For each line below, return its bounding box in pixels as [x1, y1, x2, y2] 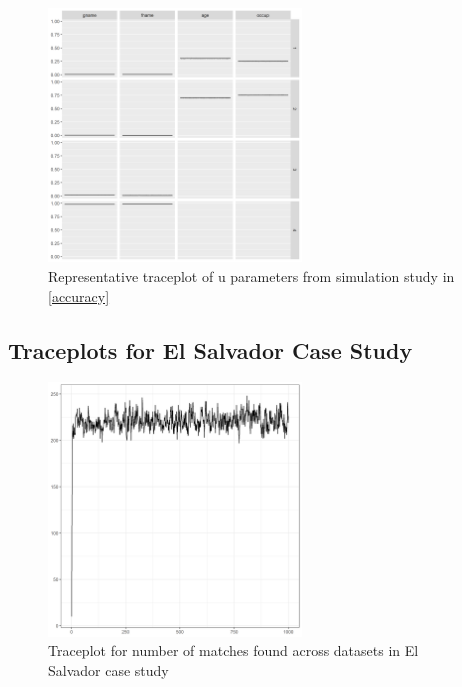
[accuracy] [48, 285, 110, 306]
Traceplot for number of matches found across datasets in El [48, 640, 419, 661]
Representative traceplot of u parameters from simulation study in [48, 265, 455, 286]
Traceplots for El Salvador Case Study [8, 334, 413, 365]
